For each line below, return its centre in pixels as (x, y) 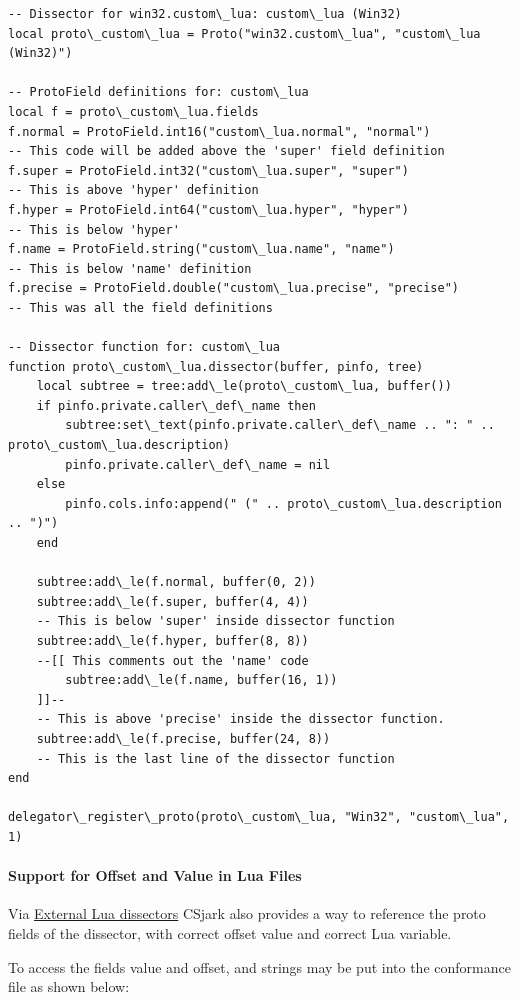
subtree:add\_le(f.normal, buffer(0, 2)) (176, 582)
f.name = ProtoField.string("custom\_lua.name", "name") (201, 249)
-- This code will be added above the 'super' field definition (226, 151)
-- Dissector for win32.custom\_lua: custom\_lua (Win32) (205, 14)
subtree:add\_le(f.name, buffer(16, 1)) (201, 680)
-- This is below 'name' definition (130, 268)
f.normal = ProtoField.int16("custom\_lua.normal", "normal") (219, 131)
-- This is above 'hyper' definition (133, 190)
